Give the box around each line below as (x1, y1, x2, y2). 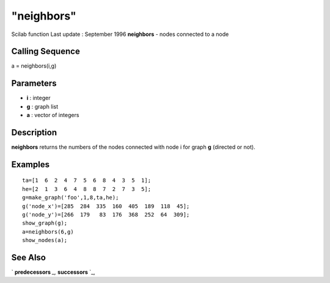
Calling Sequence (11, 46, 81, 57)
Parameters (11, 78, 57, 88)
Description (11, 127, 57, 137)
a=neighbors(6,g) (22, 228, 74, 235)
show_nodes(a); (22, 237, 68, 244)
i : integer (26, 95, 51, 102)
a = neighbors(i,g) (11, 62, 57, 70)
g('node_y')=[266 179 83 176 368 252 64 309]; (22, 211, 190, 218)
